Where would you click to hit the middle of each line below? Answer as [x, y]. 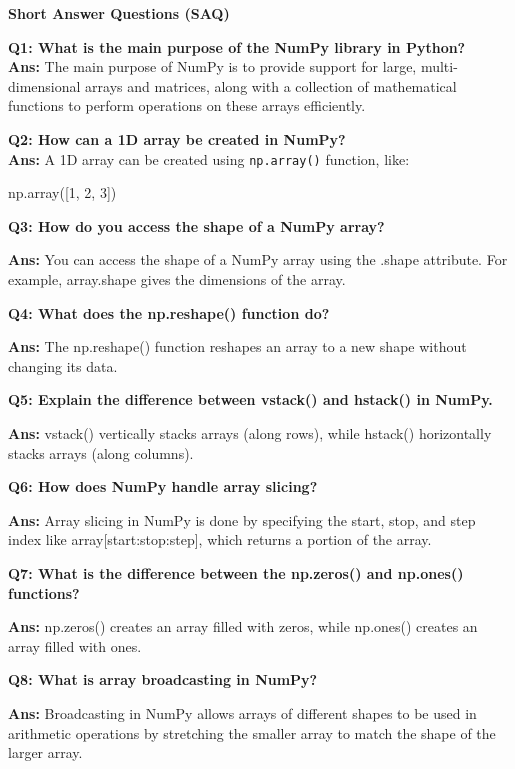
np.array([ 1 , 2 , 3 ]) [62, 192]
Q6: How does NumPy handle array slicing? [163, 486]
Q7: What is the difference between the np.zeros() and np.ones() [236, 572]
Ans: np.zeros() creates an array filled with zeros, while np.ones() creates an [243, 626]
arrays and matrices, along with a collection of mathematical [271, 85]
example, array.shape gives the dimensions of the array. [177, 279]
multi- [439, 66]
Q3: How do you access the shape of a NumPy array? [196, 225]
